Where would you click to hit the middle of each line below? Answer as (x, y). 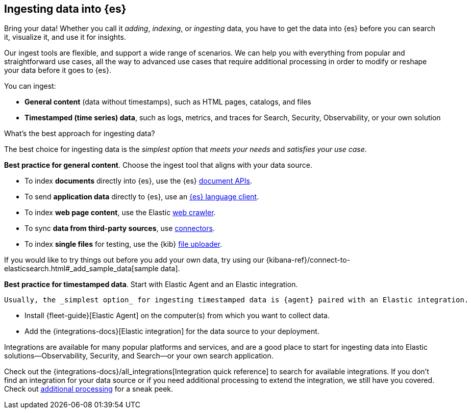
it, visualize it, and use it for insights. (65, 37)
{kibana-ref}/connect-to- (308, 260)
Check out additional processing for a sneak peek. (89, 389)
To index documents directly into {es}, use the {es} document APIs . (138, 181)
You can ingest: (30, 86)
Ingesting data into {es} (65, 9)
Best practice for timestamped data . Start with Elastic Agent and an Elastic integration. (151, 285)
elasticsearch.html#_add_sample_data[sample (81, 269)
